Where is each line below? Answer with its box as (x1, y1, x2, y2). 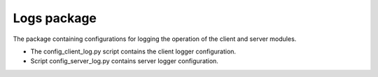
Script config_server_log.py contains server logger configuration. (30, 57, 218, 65)
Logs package (13, 10, 97, 26)
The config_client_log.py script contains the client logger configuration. (30, 47, 237, 55)
